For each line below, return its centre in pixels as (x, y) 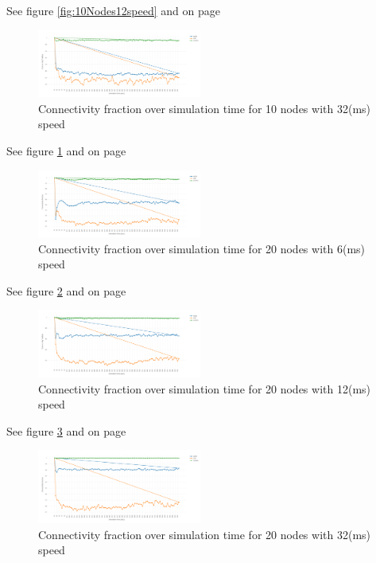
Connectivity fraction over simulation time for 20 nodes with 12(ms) (205, 388)
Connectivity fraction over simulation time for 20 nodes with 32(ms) (205, 534)
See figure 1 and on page (66, 151)
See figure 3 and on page (66, 430)
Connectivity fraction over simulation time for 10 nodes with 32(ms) (205, 108)
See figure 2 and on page (66, 290)
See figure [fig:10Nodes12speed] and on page (113, 10)
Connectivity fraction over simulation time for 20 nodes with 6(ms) (202, 248)
